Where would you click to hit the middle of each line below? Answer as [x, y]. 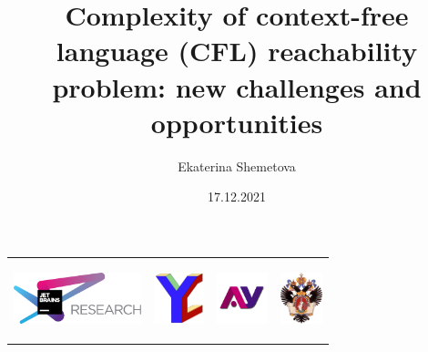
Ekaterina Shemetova [237, 166]
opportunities [237, 122]
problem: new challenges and [237, 86]
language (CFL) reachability [237, 51]
